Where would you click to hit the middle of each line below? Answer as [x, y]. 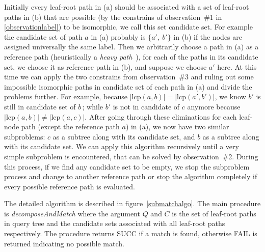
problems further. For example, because [66, 96]
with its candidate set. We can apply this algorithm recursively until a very [122, 146]
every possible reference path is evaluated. [70, 186]
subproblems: [25, 136]
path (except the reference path [70, 127]
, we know [230, 96]
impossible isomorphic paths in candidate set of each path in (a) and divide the [128, 86]
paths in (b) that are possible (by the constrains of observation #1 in [113, 17]
